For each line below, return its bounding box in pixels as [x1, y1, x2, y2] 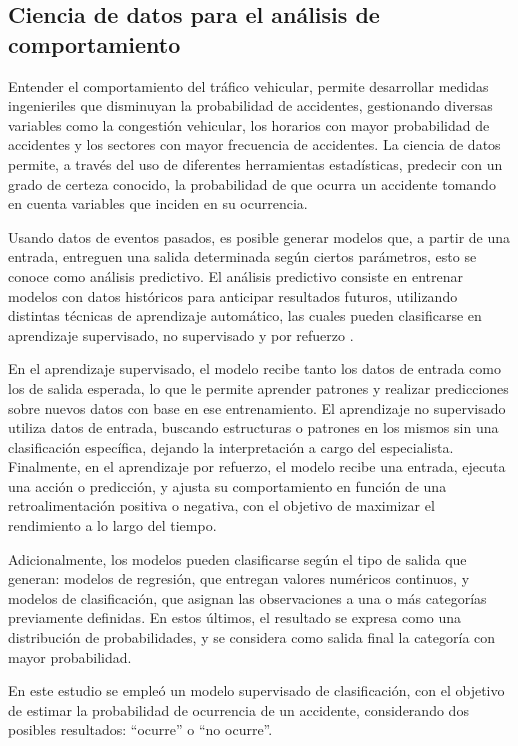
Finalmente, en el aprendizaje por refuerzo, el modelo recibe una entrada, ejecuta [8, 456, 506, 477]
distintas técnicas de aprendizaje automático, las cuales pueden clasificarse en [8, 305, 482, 326]
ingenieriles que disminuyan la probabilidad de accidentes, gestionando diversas [8, 95, 493, 116]
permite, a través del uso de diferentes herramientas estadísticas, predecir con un [8, 153, 503, 174]
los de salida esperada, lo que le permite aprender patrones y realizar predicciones [8, 377, 509, 398]
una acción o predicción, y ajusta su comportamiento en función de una [8, 475, 447, 496]
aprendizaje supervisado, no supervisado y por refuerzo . [8, 324, 354, 345]
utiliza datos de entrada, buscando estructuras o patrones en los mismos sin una [8, 417, 499, 438]
